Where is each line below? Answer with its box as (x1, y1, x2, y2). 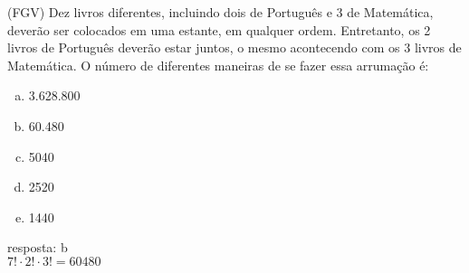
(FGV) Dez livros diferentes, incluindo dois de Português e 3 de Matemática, (7, 3, 434, 21)
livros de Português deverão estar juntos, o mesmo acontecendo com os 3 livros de (7, 38, 462, 57)
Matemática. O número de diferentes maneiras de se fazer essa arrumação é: (7, 55, 429, 74)
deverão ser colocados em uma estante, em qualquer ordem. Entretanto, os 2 (7, 20, 431, 39)
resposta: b (7, 238, 68, 257)
